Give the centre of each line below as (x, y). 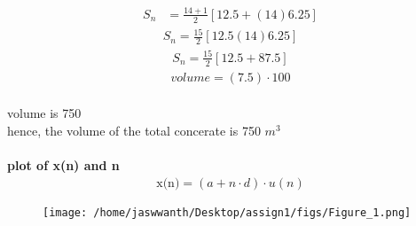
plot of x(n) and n (63, 164)
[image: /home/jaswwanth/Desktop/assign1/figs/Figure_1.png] (227, 212)
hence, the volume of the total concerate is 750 (134, 130)
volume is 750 (44, 113)
